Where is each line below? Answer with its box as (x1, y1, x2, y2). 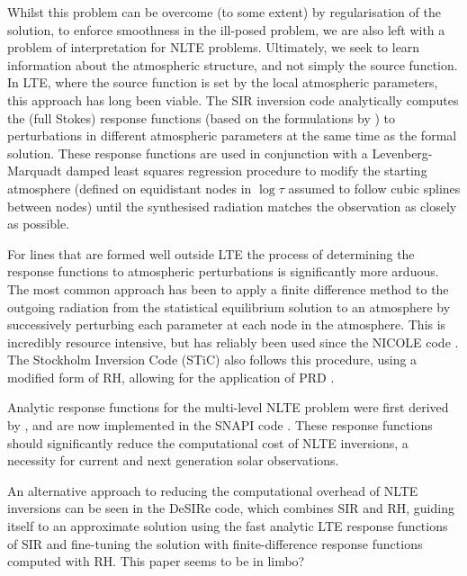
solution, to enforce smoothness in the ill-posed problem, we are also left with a (7, 20, 445, 39)
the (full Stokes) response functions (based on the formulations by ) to (7, 108, 396, 127)
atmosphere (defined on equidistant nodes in (7, 178, 252, 197)
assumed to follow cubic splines (288, 178, 461, 197)
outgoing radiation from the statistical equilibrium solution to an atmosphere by (7, 297, 451, 316)
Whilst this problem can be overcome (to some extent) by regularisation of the (7, 3, 441, 21)
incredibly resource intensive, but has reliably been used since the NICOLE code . (7, 332, 459, 351)
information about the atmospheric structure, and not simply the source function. (7, 55, 458, 74)
